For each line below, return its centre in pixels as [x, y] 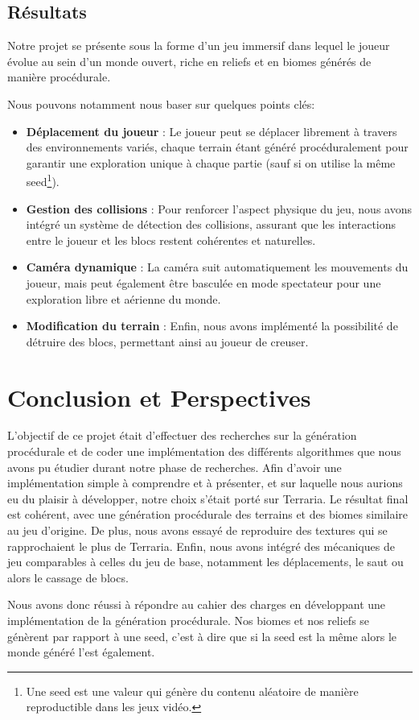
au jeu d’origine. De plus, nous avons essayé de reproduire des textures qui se [197, 530]
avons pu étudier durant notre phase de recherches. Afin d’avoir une [175, 467]
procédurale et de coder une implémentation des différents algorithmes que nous [204, 451]
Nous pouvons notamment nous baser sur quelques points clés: [161, 103]
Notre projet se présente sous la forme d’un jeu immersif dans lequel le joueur [199, 46]
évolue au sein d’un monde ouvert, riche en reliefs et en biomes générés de [189, 61]
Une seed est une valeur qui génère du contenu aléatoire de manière [192, 691]
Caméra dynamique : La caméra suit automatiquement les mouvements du [217, 267]
